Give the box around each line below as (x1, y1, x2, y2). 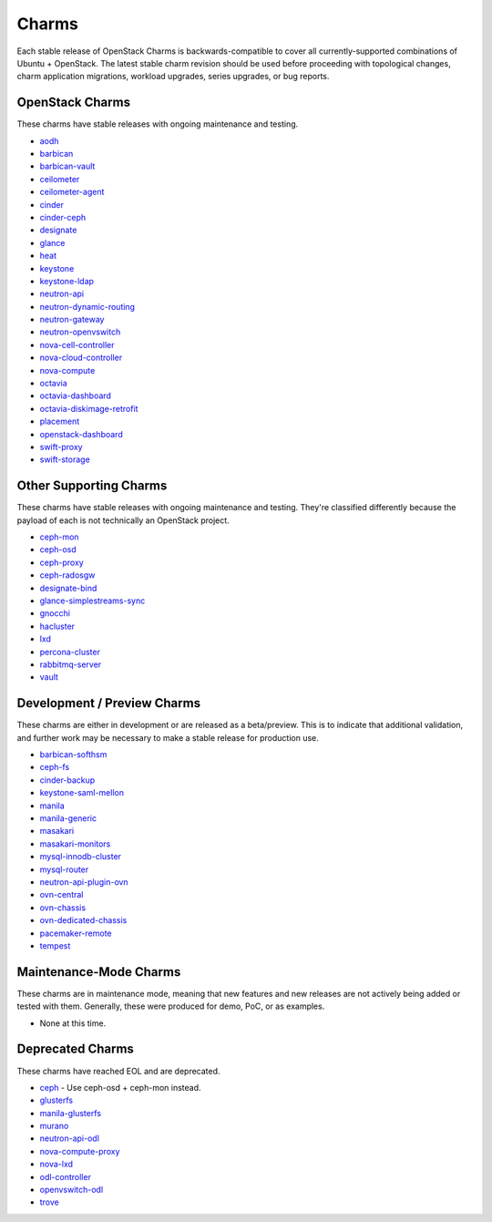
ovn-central (39, 889, 84, 900)
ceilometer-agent (39, 187, 105, 198)
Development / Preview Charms (16, 695, 200, 711)
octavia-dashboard (39, 390, 111, 401)
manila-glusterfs (39, 1107, 102, 1118)
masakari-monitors (39, 838, 111, 849)
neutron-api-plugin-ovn (39, 876, 128, 888)
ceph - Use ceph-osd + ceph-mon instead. (39, 1082, 201, 1093)
